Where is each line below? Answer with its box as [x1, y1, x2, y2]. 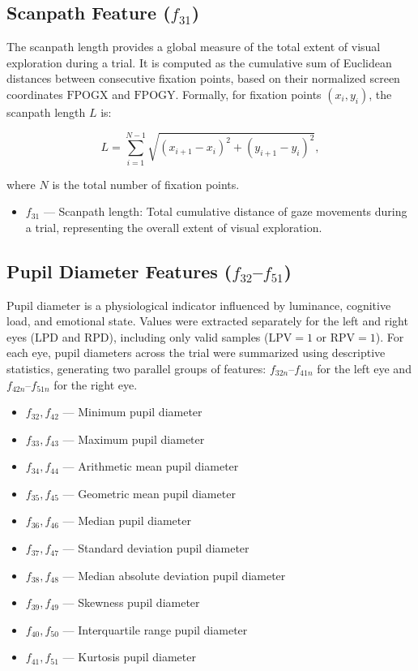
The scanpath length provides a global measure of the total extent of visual [6, 38, 381, 55]
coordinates [6, 85, 63, 102]
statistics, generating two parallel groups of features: [6, 359, 267, 376]
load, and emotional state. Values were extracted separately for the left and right [6, 312, 408, 329]
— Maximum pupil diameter [62, 430, 205, 447]
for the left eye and [317, 359, 412, 376]
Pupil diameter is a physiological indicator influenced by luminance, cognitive [6, 296, 391, 313]
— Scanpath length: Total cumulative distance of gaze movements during [43, 203, 407, 220]
